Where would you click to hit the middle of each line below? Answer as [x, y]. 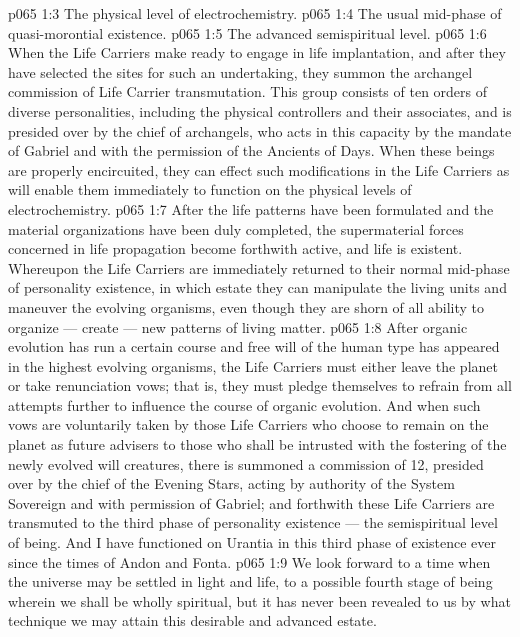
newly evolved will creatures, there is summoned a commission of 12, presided [246, 463]
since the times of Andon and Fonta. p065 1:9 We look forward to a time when [249, 561]
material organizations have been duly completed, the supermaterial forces [236, 228]
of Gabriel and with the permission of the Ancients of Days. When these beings [251, 150]
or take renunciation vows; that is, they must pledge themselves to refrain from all [260, 385]
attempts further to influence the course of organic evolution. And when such [244, 404]
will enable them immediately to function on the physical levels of [210, 189]
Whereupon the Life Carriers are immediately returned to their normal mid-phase [259, 267]
